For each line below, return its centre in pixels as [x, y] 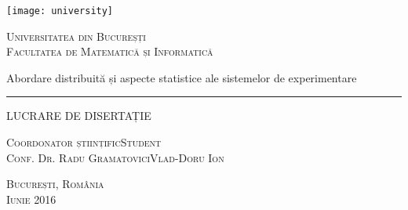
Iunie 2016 [31, 199]
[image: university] [60, 11]
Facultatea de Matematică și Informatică [110, 51]
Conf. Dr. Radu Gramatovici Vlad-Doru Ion [115, 157]
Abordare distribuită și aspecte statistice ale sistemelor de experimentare [182, 77]
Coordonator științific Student [84, 142]
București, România [55, 184]
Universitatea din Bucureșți [76, 36]
